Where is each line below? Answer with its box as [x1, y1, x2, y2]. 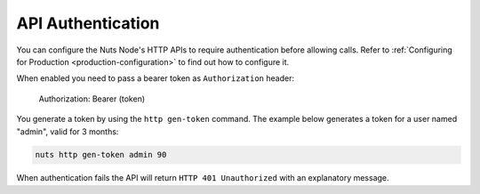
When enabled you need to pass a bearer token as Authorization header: [16, 73, 295, 84]
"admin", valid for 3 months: [16, 125, 119, 137]
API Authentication [16, 13, 160, 33]
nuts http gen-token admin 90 [35, 150, 167, 160]
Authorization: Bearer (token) [38, 93, 146, 104]
